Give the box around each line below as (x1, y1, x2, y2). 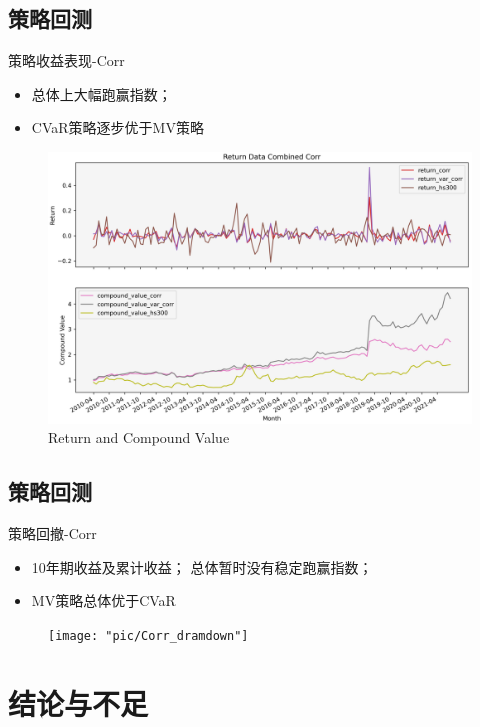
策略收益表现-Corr (8, 50, 125, 71)
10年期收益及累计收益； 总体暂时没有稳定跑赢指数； (31, 556, 373, 577)
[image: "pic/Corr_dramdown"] (48, 628, 249, 643)
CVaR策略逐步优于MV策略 (31, 117, 204, 138)
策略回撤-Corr (8, 523, 97, 543)
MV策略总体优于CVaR (31, 590, 176, 611)
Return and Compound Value (48, 427, 230, 448)
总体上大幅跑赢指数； (31, 83, 172, 104)
